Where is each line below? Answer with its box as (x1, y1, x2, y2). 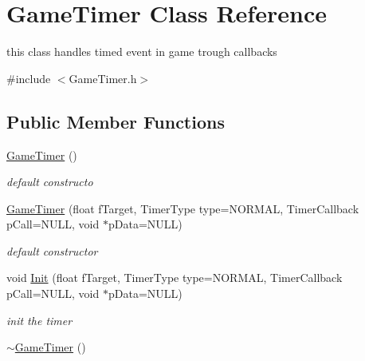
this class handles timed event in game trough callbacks (6, 43, 277, 60)
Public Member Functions (6, 109, 225, 133)
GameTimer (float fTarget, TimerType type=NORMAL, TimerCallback (6, 200, 359, 216)
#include (6, 69, 51, 86)
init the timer (6, 311, 73, 328)
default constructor (6, 242, 98, 259)
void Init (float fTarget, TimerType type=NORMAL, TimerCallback (6, 269, 343, 286)
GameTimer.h (69, 69, 137, 86)
